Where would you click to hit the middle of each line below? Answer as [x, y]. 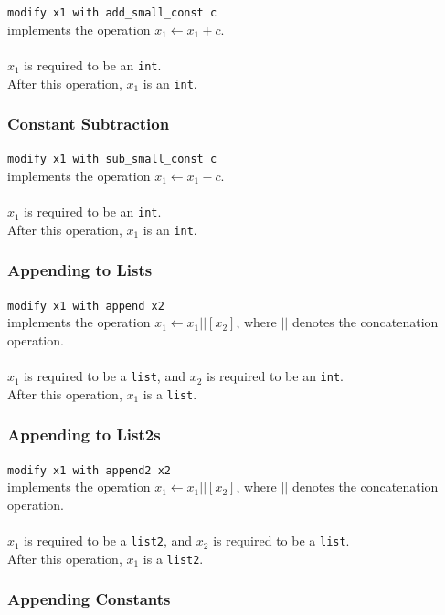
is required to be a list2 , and [108, 541]
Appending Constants [89, 599]
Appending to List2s [84, 435]
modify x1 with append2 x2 [89, 470]
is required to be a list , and [105, 376]
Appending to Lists [80, 270]
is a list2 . [173, 558]
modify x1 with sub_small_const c [112, 159]
